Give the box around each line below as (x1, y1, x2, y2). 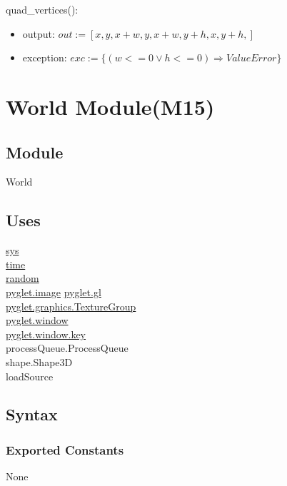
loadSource (6, 368, 54, 383)
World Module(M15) (6, 91, 215, 121)
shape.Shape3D (6, 354, 73, 369)
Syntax (6, 403, 58, 425)
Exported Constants (6, 440, 124, 458)
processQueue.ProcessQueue (6, 340, 129, 355)
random (6, 270, 39, 285)
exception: (22, 50, 67, 65)
